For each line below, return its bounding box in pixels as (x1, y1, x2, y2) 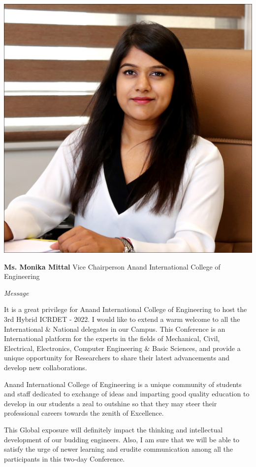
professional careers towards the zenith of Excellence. (4, 408, 164, 418)
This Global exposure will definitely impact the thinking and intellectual (4, 424, 223, 434)
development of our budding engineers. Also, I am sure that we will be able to (4, 434, 239, 444)
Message (4, 287, 29, 298)
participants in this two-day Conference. (4, 453, 125, 464)
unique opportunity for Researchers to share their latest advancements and (4, 352, 230, 363)
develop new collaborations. (4, 362, 87, 372)
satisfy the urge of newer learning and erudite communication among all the (4, 444, 233, 454)
